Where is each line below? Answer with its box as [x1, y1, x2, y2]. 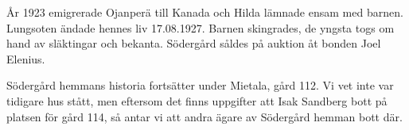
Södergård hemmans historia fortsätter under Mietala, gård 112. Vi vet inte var [6, 77, 394, 94]
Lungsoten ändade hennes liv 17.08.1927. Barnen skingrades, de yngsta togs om [6, 19, 395, 36]
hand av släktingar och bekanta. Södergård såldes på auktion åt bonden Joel [6, 35, 381, 52]
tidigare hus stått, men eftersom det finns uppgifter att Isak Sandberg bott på [6, 92, 388, 109]
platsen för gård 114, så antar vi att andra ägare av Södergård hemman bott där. [6, 108, 403, 124]
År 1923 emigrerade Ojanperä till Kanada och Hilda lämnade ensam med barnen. [6, 4, 403, 20]
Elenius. [6, 50, 45, 67]
